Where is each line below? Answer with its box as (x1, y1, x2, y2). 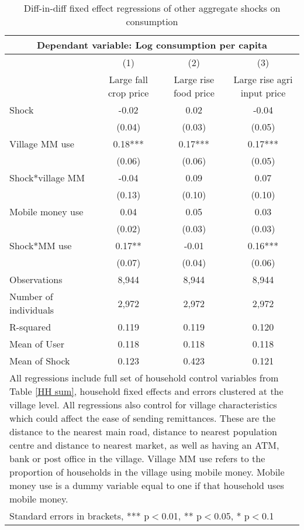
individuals (9, 303, 54, 316)
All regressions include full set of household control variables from (9, 371, 279, 384)
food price (173, 86, 215, 99)
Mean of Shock (9, 354, 70, 367)
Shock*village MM (9, 171, 85, 184)
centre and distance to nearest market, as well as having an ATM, (9, 438, 279, 452)
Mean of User (9, 337, 64, 350)
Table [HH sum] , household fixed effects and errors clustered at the (9, 384, 284, 398)
